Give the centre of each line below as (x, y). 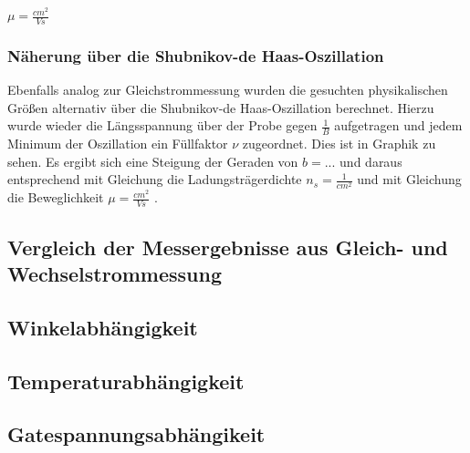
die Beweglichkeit (56, 197)
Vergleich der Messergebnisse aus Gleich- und (228, 247)
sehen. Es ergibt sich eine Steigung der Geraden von (153, 161)
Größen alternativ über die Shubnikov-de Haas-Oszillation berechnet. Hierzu (221, 107)
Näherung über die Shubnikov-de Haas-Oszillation (196, 55)
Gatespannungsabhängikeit (136, 434)
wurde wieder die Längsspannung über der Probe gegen (162, 125)
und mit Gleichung (409, 179)
